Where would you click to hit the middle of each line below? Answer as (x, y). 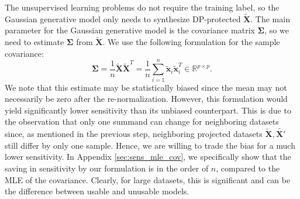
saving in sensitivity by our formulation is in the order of (107, 168)
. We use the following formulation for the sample (191, 42)
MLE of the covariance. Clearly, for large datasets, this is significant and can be (148, 179)
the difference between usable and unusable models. (97, 191)
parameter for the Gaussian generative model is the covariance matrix (130, 30)
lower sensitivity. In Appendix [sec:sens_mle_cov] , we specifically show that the (148, 157)
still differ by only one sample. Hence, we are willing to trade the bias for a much (150, 145)
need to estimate (35, 42)
